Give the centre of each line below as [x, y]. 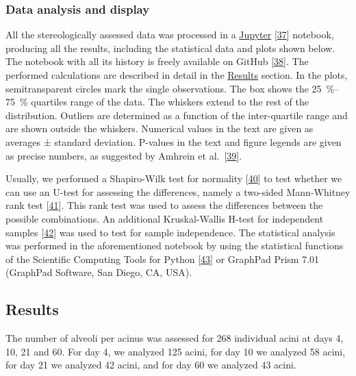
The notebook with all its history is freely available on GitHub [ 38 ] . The [157, 61]
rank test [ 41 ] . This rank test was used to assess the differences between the [164, 205]
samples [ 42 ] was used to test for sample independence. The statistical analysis [170, 232]
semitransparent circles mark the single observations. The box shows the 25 [164, 88]
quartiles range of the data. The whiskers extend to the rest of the [170, 102]
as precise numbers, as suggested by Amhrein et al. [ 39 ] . [124, 155]
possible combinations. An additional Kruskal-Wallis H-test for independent [165, 218]
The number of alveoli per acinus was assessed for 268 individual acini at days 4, [175, 338]
